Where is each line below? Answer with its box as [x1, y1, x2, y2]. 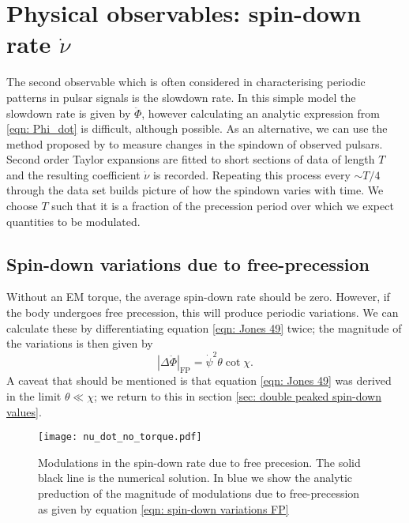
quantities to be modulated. [6, 213, 141, 229]
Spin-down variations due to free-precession [6, 251, 370, 276]
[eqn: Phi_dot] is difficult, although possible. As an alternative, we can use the [6, 120, 388, 137]
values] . [6, 403, 42, 420]
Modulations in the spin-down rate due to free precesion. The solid [38, 453, 361, 470]
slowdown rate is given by [6, 104, 131, 121]
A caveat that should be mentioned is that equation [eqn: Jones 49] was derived [6, 372, 392, 389]
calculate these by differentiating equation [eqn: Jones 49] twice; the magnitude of [6, 319, 402, 336]
